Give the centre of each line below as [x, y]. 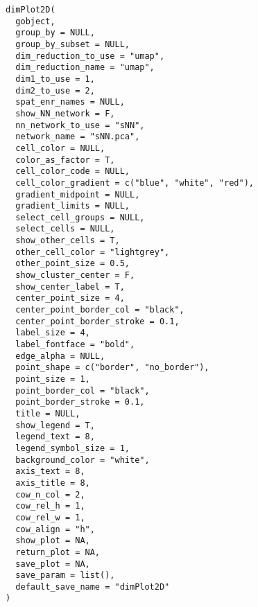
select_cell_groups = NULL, [80, 217]
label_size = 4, [53, 333]
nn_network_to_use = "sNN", [80, 125]
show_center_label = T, [70, 287]
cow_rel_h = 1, [50, 506]
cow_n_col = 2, [50, 494]
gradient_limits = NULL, [72, 206]
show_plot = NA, [53, 541]
